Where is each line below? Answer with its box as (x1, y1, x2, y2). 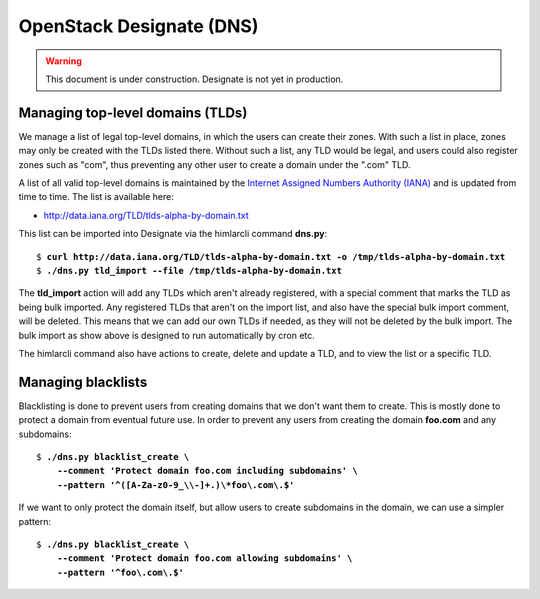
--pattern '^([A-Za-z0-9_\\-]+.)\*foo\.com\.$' (56, 479, 295, 490)
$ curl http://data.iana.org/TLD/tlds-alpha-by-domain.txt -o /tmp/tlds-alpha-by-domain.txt (36, 251, 506, 262)
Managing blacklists (18, 373, 148, 390)
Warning (45, 55, 82, 67)
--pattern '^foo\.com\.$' (56, 566, 185, 578)
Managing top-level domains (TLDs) (18, 104, 248, 121)
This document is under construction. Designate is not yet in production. (45, 73, 344, 85)
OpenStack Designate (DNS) (18, 15, 259, 37)
